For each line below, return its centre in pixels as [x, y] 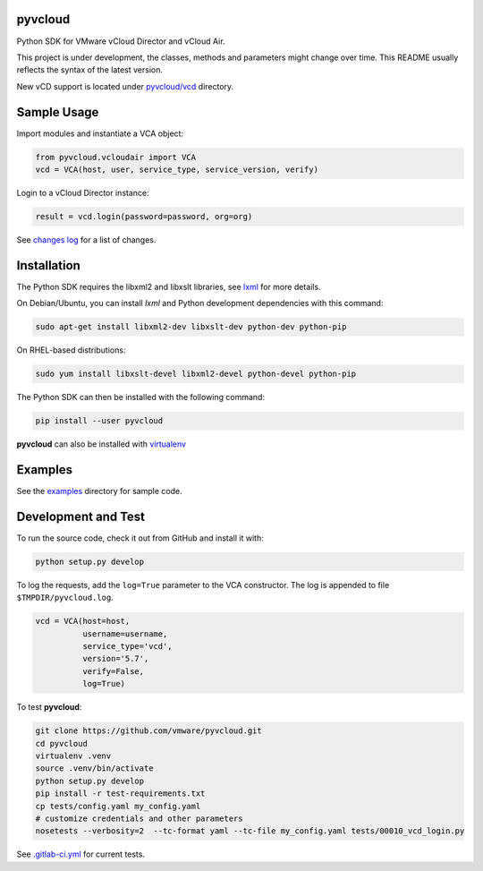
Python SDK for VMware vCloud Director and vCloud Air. [121, 41]
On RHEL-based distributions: [71, 350]
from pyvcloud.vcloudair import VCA [116, 157]
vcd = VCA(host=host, [83, 621]
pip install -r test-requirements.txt [120, 794]
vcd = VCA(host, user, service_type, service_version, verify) [177, 169]
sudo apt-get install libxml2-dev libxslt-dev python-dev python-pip [191, 327]
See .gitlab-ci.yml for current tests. [80, 854]
